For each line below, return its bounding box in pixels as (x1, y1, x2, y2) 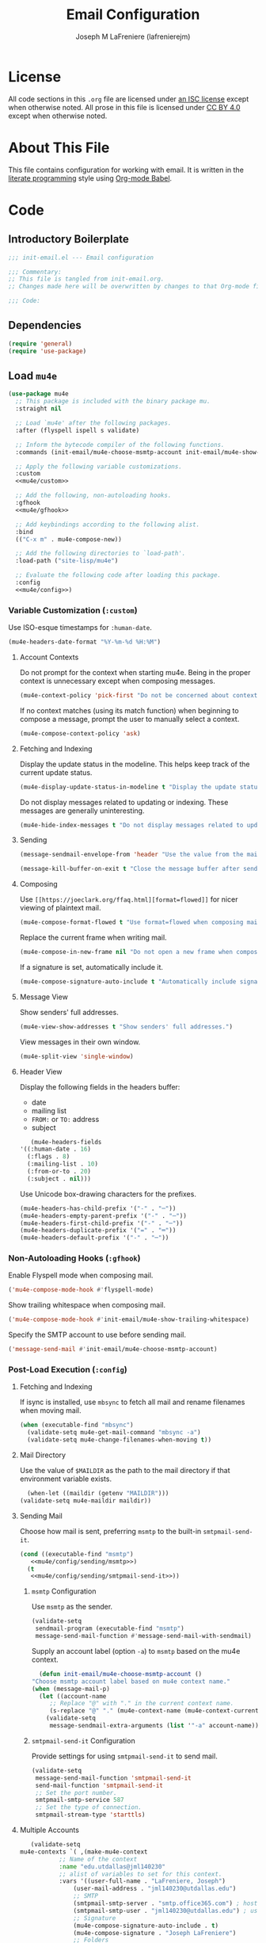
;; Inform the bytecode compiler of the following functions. (15, 441, 225, 449)
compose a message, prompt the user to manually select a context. (19, 714, 240, 723)
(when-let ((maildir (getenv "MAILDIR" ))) (27, 1490, 169, 1498)
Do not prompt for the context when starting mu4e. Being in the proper (19, 667, 251, 677)
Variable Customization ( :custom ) (8, 605, 138, 616)
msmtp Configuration (31, 1586, 97, 1596)
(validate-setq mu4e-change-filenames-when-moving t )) (27, 1436, 212, 1444)
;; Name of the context (59, 1855, 138, 1863)
